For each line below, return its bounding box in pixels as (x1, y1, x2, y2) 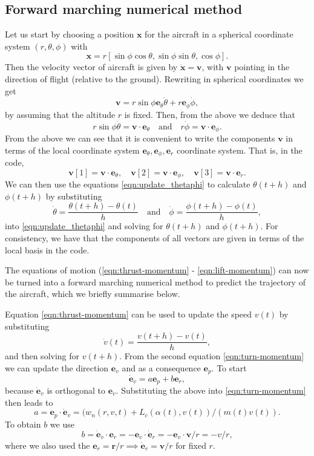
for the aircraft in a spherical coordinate (145, 28, 293, 41)
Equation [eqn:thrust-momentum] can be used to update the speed (5, 308, 252, 321)
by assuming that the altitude (5, 108, 116, 120)
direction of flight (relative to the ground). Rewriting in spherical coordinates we (5, 72, 304, 85)
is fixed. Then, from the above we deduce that (124, 108, 295, 120)
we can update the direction (5, 361, 109, 374)
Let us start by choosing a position (5, 28, 134, 41)
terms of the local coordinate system (5, 143, 140, 156)
